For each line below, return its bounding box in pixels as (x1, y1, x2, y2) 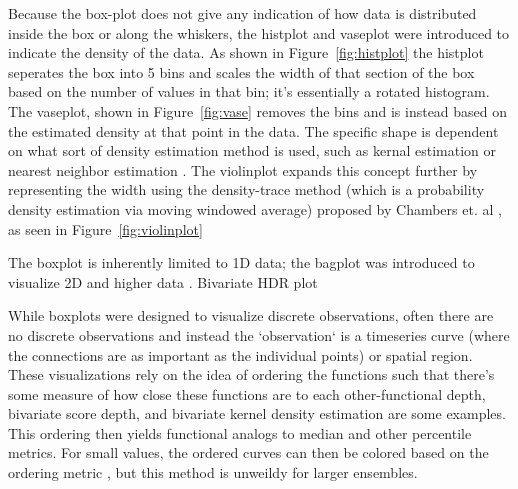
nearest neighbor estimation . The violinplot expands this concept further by (8, 159, 478, 180)
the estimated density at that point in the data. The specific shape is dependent (8, 120, 499, 141)
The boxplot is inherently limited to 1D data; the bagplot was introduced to (8, 252, 475, 273)
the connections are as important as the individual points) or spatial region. (8, 344, 473, 365)
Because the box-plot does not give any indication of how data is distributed (8, 3, 477, 23)
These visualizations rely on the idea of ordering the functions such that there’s (8, 364, 495, 385)
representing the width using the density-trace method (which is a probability (8, 179, 485, 200)
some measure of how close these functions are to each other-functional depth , (8, 383, 486, 404)
